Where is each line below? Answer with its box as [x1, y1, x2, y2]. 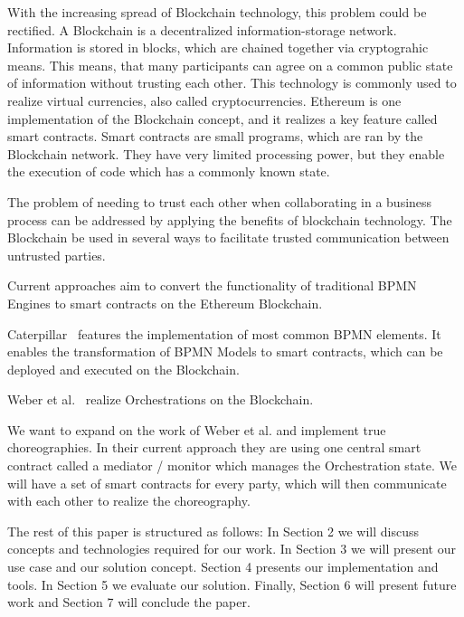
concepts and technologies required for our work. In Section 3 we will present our [7, 539, 456, 558]
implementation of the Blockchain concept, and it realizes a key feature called [7, 109, 438, 128]
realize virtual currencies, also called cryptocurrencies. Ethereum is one [7, 90, 402, 109]
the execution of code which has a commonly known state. [7, 162, 330, 181]
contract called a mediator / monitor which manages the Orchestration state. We [7, 456, 457, 475]
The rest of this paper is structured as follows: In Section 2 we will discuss [7, 521, 420, 540]
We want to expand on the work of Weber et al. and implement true [7, 420, 386, 439]
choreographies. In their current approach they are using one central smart [7, 438, 421, 457]
